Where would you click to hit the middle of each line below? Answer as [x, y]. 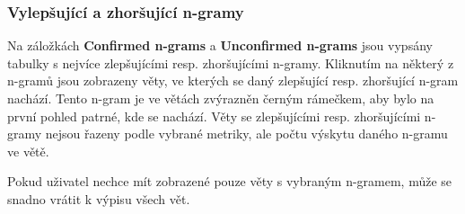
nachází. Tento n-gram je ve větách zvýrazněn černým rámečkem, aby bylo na [221, 98]
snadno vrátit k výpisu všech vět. [99, 198]
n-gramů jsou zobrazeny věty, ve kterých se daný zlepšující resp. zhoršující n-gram [233, 80]
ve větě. [28, 151]
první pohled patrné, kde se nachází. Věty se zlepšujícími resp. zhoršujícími [214, 116]
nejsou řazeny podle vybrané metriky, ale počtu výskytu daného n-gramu [246, 134]
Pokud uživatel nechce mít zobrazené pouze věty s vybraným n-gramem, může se [230, 181]
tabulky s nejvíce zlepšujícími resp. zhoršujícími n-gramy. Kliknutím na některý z [231, 62]
